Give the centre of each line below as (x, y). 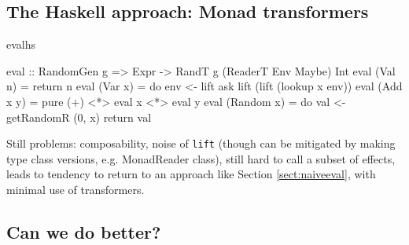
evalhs (21, 44)
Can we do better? (84, 232)
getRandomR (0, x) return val (79, 117)
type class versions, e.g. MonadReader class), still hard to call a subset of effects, (201, 158)
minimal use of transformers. (76, 190)
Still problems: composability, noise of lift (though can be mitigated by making (201, 143)
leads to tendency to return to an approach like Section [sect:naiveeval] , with (191, 174)
